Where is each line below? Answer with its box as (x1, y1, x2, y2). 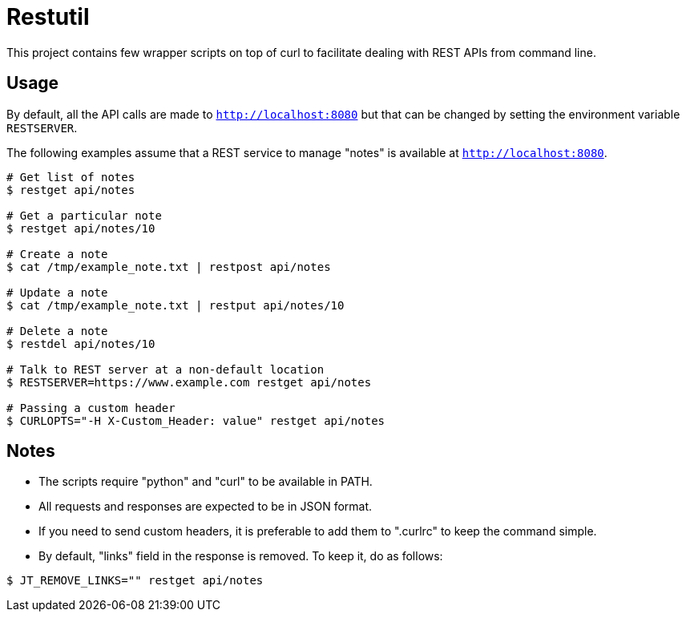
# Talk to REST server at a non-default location (6, 362, 325, 376)
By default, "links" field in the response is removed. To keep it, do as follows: (38, 549, 443, 563)
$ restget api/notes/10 (6, 221, 155, 235)
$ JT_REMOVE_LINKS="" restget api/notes (6, 574, 264, 588)
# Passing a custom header (6, 401, 176, 414)
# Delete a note (6, 324, 108, 337)
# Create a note (6, 247, 108, 261)
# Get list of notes (6, 170, 135, 184)
